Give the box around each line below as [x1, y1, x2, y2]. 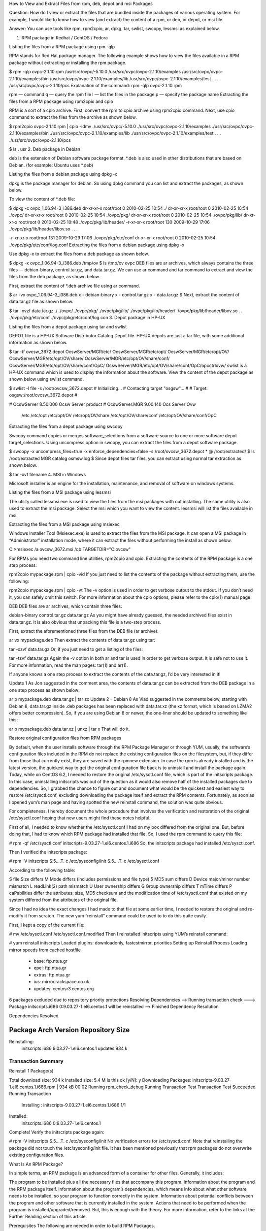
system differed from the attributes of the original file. [9, 897, 118, 903]
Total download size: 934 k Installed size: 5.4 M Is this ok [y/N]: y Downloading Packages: [9, 1077, 192, 1083]
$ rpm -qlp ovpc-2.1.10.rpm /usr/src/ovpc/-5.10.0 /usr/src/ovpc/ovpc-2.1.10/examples [9, 69, 181, 75]
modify [9, 913, 24, 919]
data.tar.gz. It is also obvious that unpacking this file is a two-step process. [9, 619, 162, 625]
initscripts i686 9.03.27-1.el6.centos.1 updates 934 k [21, 1045, 128, 1051]
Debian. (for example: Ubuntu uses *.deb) [9, 162, 94, 168]
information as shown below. [9, 340, 67, 346]
